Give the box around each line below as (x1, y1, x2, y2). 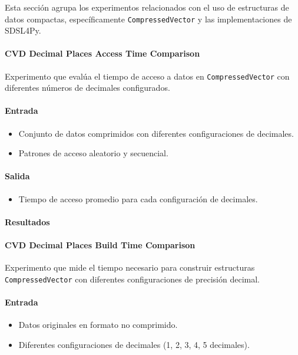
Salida (5, 170, 30, 182)
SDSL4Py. (5, 24, 41, 37)
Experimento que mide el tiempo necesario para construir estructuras (5, 261, 255, 274)
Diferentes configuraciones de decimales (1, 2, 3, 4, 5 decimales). (18, 338, 250, 350)
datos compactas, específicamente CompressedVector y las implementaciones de (5, 12, 292, 25)
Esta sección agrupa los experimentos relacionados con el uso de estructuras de (5, 1, 289, 13)
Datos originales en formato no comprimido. (18, 318, 178, 331)
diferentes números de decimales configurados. (5, 81, 170, 94)
